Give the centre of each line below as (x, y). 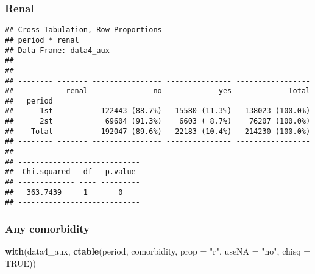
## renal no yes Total (158, 91)
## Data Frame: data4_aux (57, 50)
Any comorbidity (48, 228)
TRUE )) (20, 263)
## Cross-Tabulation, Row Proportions (83, 30)
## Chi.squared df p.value (70, 172)
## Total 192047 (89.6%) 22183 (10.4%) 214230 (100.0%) (158, 131)
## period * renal (42, 40)
